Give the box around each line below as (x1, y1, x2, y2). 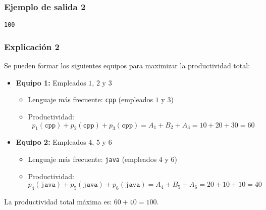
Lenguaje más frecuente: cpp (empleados (28, 94, 153, 105)
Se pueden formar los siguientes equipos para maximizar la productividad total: (4, 60, 250, 71)
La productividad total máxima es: (4, 196, 112, 206)
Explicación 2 (4, 40, 60, 53)
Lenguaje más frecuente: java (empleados (28, 153, 157, 164)
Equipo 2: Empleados (16, 137, 86, 147)
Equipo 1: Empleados (16, 77, 86, 88)
